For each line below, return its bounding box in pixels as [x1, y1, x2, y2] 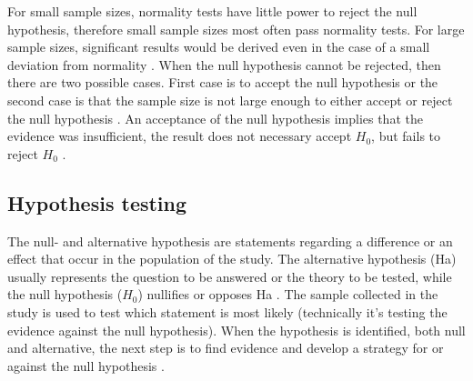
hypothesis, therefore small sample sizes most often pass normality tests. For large [7, 19, 465, 38]
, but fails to [371, 126, 440, 145]
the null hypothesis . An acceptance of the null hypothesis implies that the [7, 108, 423, 127]
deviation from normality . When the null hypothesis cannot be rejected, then [7, 55, 441, 74]
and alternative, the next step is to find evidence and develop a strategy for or [7, 338, 444, 357]
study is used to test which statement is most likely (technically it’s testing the [7, 302, 448, 321]
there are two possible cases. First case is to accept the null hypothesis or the [7, 73, 438, 92]
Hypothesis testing [7, 188, 187, 216]
